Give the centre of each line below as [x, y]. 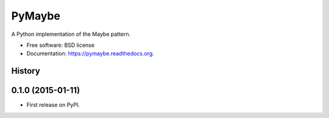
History [26, 71]
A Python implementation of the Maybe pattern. [71, 34]
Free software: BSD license [60, 45]
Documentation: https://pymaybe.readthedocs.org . [90, 54]
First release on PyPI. [53, 105]
